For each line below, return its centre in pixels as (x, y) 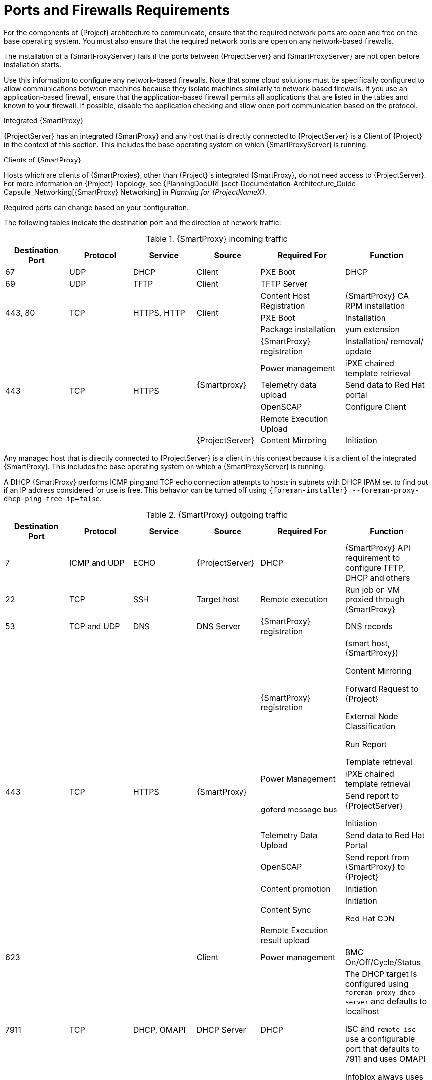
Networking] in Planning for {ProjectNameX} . (193, 192)
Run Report (366, 744)
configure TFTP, (375, 567)
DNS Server (218, 626)
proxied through (375, 599)
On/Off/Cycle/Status (383, 962)
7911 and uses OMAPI (385, 1058)
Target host (218, 599)
